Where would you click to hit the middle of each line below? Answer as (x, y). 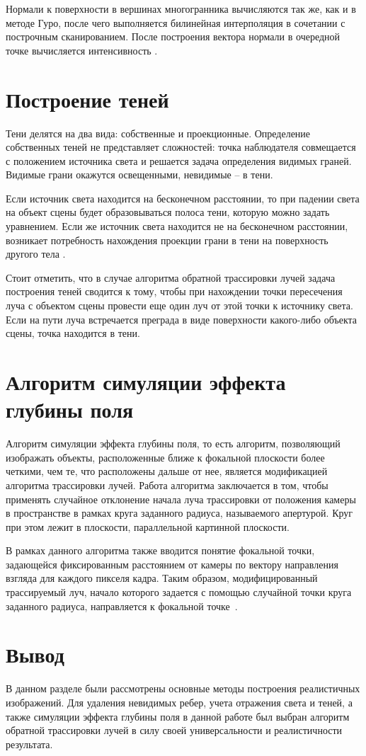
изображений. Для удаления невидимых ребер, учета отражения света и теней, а (179, 702)
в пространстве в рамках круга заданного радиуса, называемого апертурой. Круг (179, 513)
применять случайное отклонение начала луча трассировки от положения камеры (181, 499)
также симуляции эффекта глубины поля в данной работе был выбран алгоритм (178, 716)
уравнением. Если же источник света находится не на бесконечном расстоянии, (177, 226)
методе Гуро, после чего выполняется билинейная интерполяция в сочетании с (176, 22)
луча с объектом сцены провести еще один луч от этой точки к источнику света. (179, 305)
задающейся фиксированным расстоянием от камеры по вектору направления (172, 564)
